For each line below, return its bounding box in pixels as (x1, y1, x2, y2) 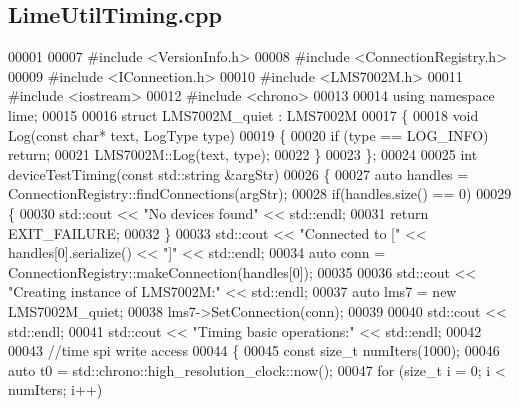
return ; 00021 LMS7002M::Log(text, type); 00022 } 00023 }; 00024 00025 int (8, 144, 478, 165)
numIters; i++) (8, 379, 103, 400)
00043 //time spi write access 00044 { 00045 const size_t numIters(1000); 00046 (8, 340, 500, 361)
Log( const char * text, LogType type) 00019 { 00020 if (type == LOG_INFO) (8, 124, 489, 145)
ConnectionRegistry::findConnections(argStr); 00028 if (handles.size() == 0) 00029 (8, 183, 512, 204)
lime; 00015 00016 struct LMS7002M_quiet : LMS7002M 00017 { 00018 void (8, 104, 479, 125)
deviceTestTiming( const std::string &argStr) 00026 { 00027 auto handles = (8, 163, 469, 184)
